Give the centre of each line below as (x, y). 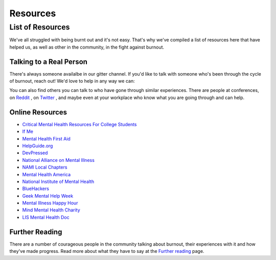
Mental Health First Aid (47, 138)
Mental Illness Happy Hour (50, 203)
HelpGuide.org (38, 146)
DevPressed (35, 153)
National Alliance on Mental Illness (58, 160)
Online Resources (38, 112)
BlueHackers (36, 188)
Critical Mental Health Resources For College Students (79, 124)
